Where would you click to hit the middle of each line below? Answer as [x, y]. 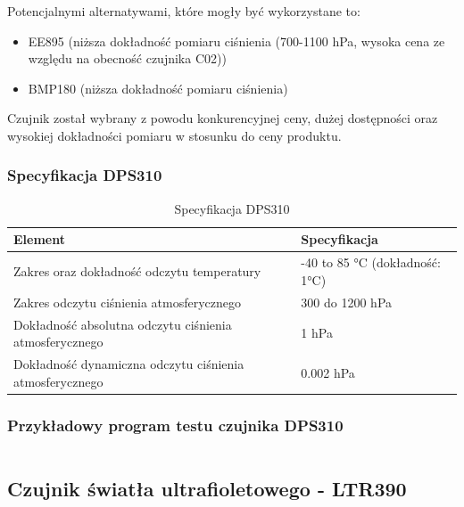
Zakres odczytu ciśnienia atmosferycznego [128, 302]
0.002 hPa [328, 372]
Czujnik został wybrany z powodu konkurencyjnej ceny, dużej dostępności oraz [223, 118]
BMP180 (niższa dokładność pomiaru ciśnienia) [158, 88]
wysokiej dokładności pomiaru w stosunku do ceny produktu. [174, 135]
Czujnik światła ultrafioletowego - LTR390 [207, 489]
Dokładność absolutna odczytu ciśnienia [123, 324]
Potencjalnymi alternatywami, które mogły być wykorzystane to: [184, 11]
